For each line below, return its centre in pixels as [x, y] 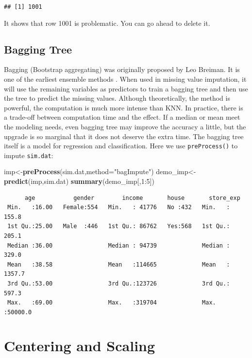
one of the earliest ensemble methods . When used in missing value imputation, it [125, 79]
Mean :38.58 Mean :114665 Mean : [119, 264]
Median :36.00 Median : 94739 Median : [119, 245]
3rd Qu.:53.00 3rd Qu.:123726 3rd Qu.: [119, 283]
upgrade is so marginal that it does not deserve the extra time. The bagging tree [124, 136]
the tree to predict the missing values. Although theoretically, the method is [117, 98]
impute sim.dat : [29, 155]
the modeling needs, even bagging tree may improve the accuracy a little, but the [125, 126]
